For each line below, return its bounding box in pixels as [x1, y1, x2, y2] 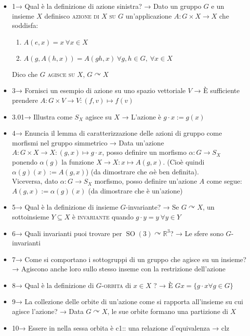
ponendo [12, 156, 38, 167]
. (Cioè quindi [163, 156, 205, 167]
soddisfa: [12, 20, 38, 30]
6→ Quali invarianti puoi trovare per [12, 228, 122, 238]
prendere [12, 95, 38, 105]
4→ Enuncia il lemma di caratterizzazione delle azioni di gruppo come [12, 128, 222, 138]
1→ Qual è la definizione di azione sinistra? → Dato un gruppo [12, 1, 202, 11]
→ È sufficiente [194, 85, 240, 96]
